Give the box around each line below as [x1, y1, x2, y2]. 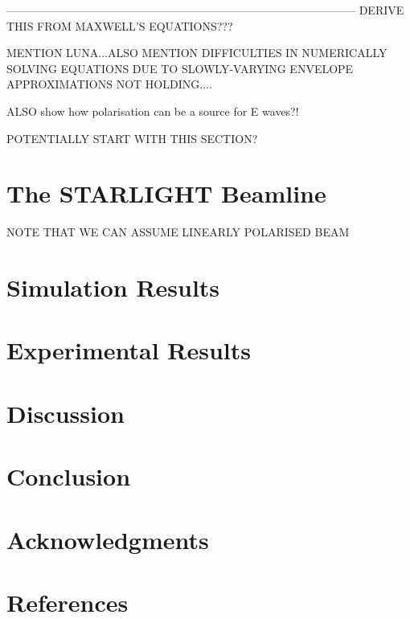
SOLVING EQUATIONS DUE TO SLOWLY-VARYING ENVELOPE [6, 59, 354, 76]
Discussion [6, 396, 125, 429]
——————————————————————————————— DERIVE [6, 2, 404, 18]
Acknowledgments [6, 523, 209, 555]
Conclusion [6, 460, 131, 493]
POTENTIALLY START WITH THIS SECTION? [6, 129, 258, 146]
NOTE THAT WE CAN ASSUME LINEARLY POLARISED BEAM [6, 223, 350, 240]
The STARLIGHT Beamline [6, 177, 326, 210]
